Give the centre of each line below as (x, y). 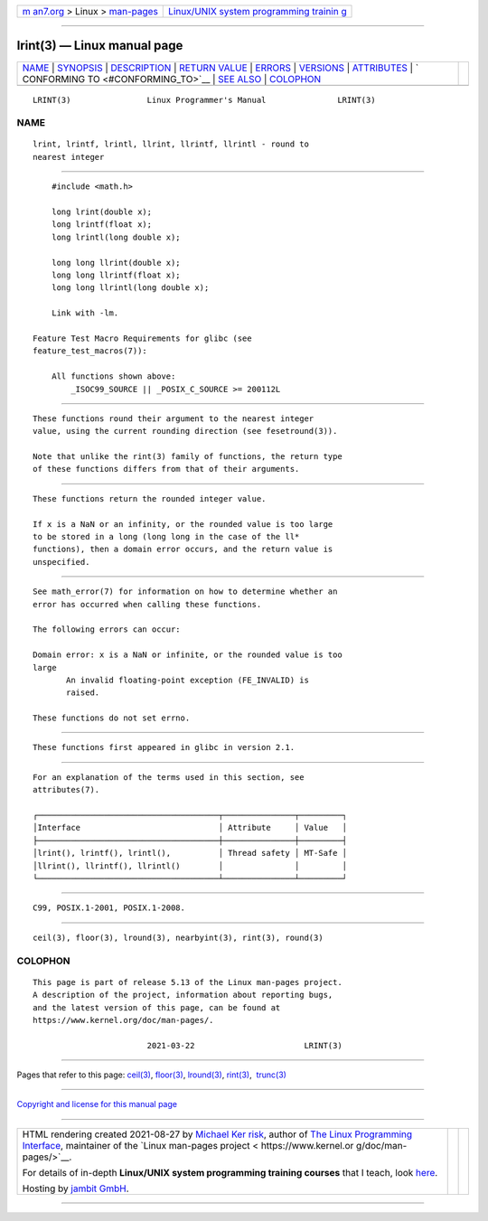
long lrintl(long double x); (116, 237)
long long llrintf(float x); (116, 275)
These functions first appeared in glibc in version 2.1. (164, 747)
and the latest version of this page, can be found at (157, 1007)
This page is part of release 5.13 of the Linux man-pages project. (188, 982)
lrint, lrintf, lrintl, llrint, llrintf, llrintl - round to (171, 144)
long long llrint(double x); (116, 263)
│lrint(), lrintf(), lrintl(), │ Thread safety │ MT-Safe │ (190, 853)
